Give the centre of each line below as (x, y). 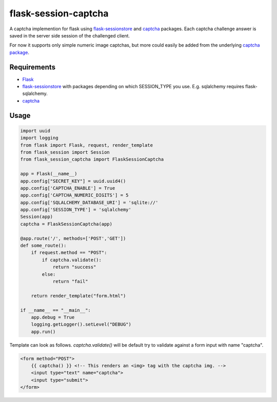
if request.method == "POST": (69, 253)
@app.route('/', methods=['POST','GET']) (73, 238)
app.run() (43, 331)
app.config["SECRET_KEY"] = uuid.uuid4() (73, 181)
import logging (39, 138)
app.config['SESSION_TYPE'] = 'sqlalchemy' (76, 210)
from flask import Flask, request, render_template (87, 145)
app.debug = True (53, 317)
